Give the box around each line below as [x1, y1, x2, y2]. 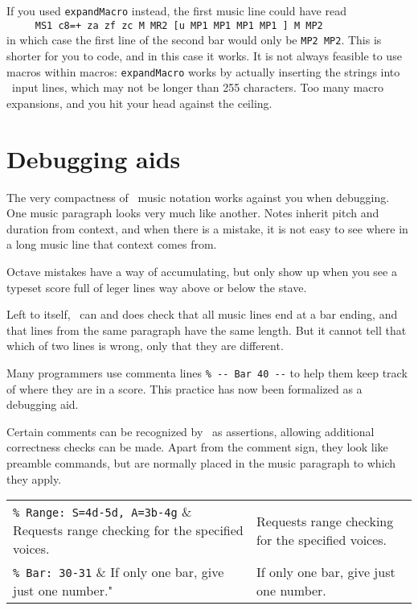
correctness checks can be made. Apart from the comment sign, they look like [6, 439, 388, 455]
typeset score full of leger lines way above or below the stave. [6, 278, 307, 295]
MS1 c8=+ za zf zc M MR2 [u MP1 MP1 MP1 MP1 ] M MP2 [35, 19, 323, 31]
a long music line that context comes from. [6, 236, 217, 253]
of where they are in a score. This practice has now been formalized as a [6, 380, 363, 397]
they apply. [6, 470, 62, 487]
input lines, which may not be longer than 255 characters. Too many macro [11, 79, 383, 96]
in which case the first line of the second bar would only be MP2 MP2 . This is [6, 31, 382, 48]
